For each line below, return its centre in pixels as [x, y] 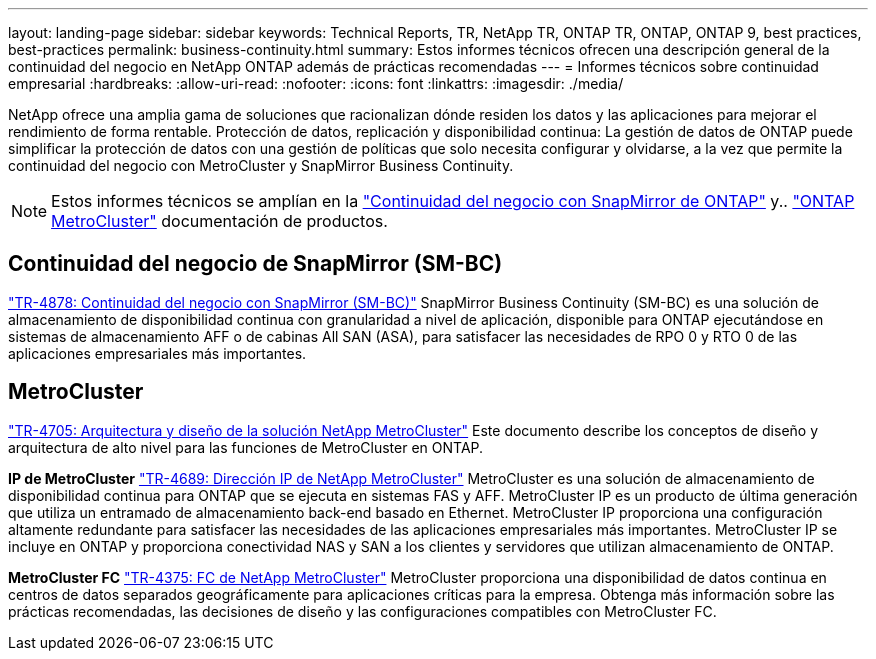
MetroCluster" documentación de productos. [219, 221]
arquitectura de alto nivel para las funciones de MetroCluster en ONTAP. [246, 447]
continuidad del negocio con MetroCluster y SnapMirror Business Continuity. [261, 165]
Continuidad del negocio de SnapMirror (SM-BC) [255, 264]
